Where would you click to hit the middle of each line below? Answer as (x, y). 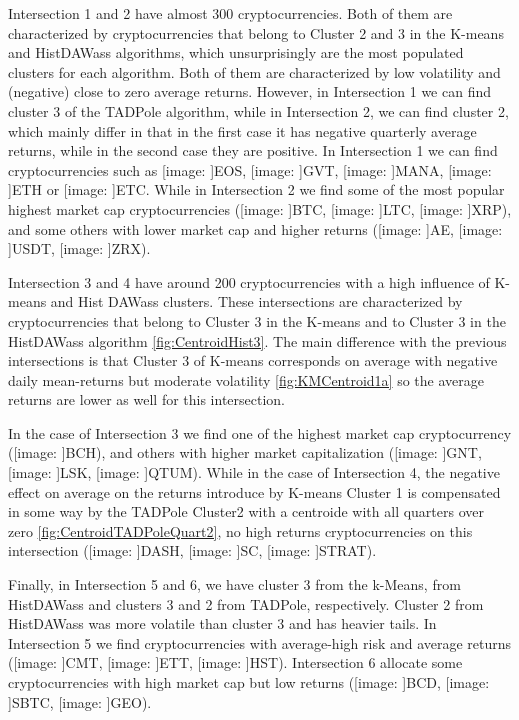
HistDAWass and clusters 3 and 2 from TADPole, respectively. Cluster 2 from (246, 603)
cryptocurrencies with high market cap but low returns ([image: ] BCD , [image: (249, 682)
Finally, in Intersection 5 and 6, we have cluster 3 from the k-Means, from (234, 584)
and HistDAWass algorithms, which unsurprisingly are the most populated (236, 52)
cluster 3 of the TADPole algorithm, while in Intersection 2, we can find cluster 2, (258, 110)
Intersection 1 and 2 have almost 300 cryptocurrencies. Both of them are (230, 13)
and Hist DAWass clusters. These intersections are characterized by (256, 301)
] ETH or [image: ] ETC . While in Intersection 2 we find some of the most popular (256, 189)
